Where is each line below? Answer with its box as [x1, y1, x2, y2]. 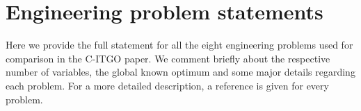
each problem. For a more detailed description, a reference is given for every [6, 78, 329, 92]
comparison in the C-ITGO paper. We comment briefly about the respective [6, 51, 330, 65]
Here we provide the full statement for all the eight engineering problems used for [6, 37, 353, 52]
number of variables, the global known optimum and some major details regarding [6, 65, 355, 79]
